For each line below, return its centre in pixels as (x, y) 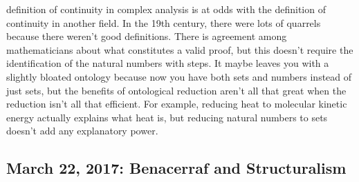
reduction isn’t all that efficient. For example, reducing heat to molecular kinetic (177, 104)
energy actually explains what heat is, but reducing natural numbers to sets (167, 117)
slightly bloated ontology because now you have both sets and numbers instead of (179, 76)
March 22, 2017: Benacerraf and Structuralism (176, 168)
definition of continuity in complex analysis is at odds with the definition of (166, 9)
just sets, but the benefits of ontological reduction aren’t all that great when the (176, 90)
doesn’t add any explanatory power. (82, 131)
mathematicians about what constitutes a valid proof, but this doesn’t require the (180, 49)
